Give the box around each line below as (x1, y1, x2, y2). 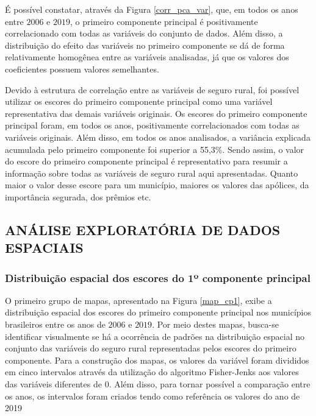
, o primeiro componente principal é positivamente (70, 15, 258, 27)
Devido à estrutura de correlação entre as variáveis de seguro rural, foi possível (5, 83, 300, 96)
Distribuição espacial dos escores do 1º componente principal (5, 270, 311, 285)
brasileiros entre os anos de (5, 318, 106, 331)
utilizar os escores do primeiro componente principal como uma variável (5, 95, 273, 108)
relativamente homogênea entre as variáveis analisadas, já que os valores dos (5, 51, 289, 63)
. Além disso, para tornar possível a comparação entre (109, 378, 311, 390)
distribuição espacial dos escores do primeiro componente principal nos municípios (5, 306, 312, 319)
